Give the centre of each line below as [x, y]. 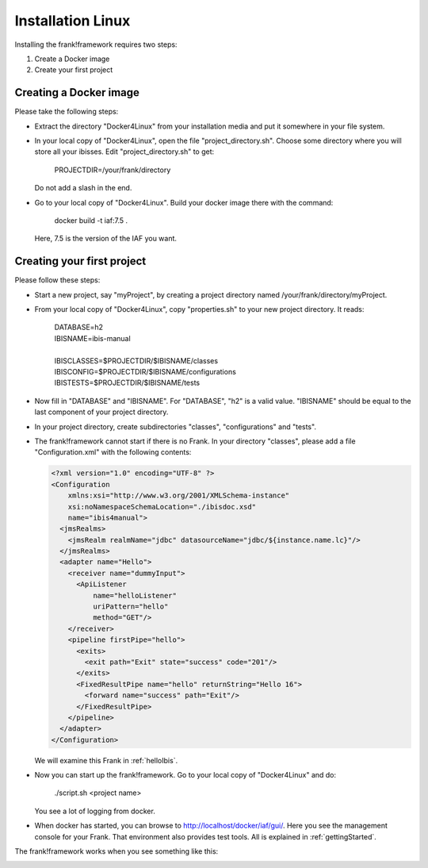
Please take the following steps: [67, 112]
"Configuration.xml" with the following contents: [113, 452]
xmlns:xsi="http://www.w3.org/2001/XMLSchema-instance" [179, 495]
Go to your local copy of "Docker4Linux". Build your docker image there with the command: [184, 202]
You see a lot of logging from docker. [95, 811]
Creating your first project [80, 261]
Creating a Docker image [77, 92]
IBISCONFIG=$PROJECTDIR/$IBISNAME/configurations [145, 372]
